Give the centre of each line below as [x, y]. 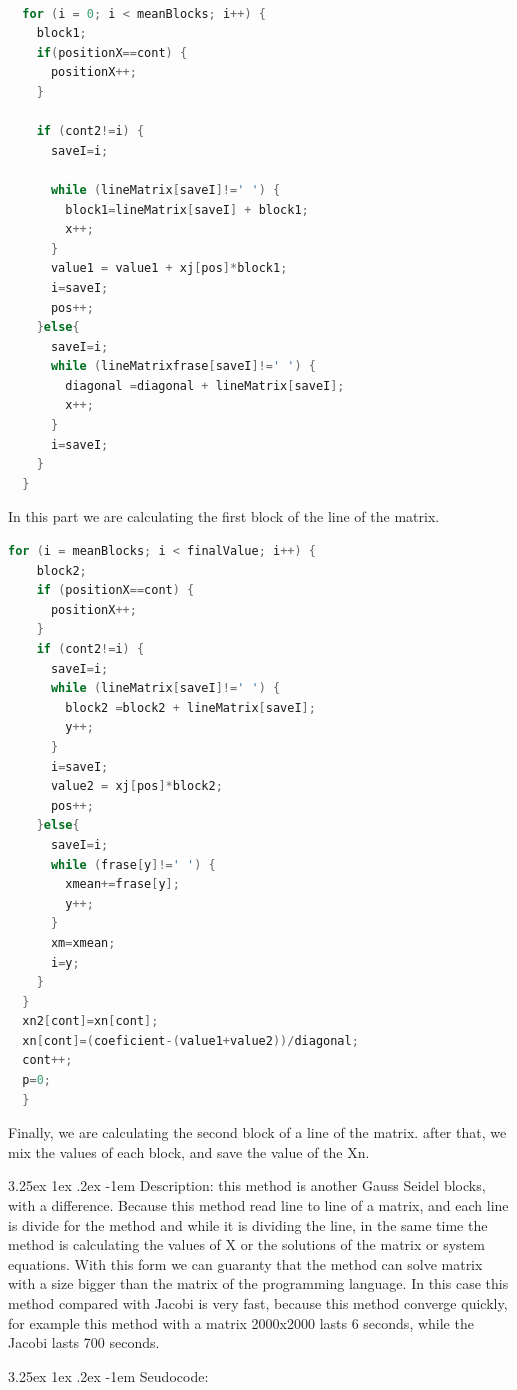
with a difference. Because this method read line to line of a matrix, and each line [258, 1205]
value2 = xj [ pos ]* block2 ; [136, 786]
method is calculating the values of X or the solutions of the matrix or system [246, 1244]
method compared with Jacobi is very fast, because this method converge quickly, [258, 1303]
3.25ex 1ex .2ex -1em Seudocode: [108, 1375]
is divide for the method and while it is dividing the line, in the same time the [248, 1224]
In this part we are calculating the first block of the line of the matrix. [224, 516]
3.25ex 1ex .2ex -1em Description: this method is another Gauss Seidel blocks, [247, 1185]
